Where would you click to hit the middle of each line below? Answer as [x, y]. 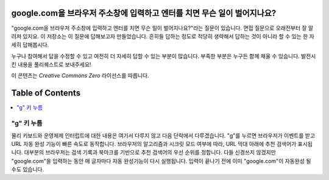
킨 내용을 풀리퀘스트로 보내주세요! [51, 64]
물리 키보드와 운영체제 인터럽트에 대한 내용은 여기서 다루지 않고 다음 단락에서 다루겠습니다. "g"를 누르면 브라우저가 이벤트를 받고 [163, 135]
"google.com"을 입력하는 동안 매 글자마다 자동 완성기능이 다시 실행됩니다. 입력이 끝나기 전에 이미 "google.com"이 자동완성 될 [161, 161]
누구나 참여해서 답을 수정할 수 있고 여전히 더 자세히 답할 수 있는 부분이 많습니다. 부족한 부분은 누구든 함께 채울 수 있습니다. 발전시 [164, 56]
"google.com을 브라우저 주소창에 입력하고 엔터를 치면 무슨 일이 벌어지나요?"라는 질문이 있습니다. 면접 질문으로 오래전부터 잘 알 [162, 28]
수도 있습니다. [28, 170]
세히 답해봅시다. [30, 45]
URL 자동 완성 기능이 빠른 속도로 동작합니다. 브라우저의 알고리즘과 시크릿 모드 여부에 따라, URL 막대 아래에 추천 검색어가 [154, 144]
